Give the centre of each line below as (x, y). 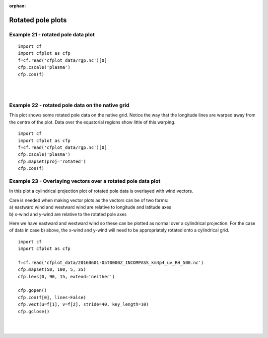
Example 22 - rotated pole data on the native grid (69, 106)
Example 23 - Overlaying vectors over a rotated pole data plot (85, 181)
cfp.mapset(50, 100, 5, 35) (52, 270)
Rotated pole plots (38, 20)
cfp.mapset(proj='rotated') (52, 161)
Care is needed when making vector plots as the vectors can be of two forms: (89, 200)
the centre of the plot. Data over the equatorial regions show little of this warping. (92, 122)
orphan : (18, 6)
